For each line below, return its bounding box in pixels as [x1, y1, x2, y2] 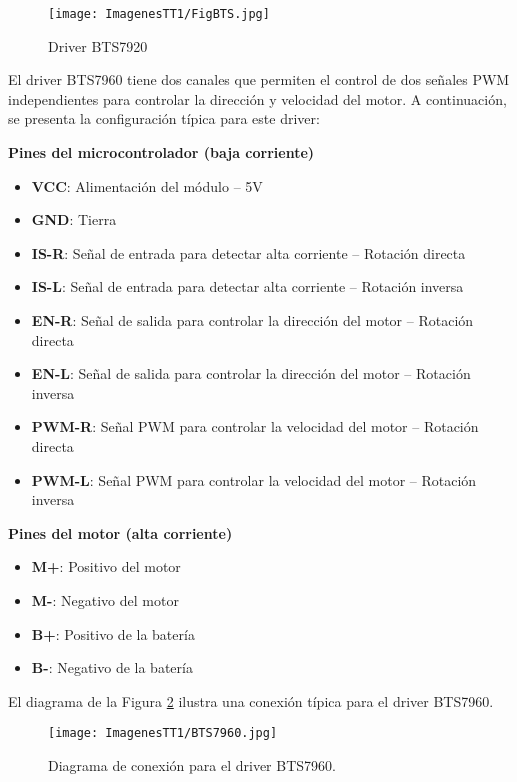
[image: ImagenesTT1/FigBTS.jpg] [48, 7, 270, 21]
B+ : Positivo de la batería [31, 623, 195, 644]
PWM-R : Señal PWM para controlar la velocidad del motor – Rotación [31, 416, 479, 437]
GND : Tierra [31, 209, 117, 230]
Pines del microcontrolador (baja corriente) [8, 142, 315, 163]
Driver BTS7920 [48, 35, 148, 56]
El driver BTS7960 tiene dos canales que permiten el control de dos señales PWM [8, 69, 510, 90]
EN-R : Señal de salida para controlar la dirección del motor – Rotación [31, 310, 474, 330]
